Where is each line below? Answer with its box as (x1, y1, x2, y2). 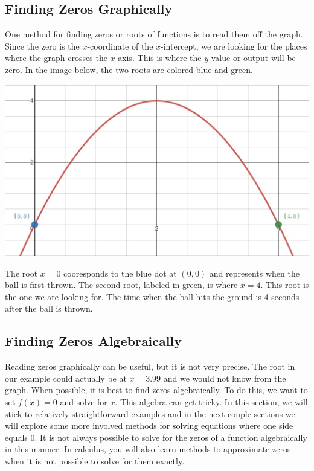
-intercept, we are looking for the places (161, 39, 307, 52)
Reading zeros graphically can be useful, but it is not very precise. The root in (5, 360, 295, 373)
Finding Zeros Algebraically (5, 332, 182, 350)
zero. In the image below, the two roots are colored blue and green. (5, 63, 253, 75)
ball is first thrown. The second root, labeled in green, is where (5, 278, 238, 291)
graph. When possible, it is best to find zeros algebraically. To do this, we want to (5, 383, 308, 396)
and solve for (60, 396, 107, 408)
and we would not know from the (163, 371, 286, 384)
